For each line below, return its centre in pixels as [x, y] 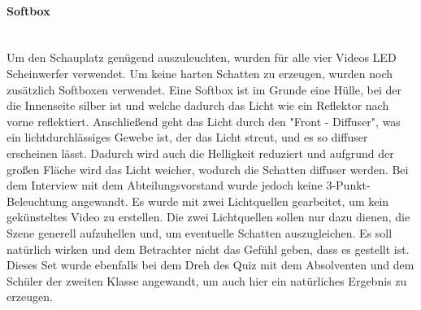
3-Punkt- [348, 185]
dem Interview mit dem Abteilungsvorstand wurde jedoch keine [165, 185]
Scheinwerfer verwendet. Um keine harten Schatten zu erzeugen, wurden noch [200, 73]
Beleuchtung [37, 201]
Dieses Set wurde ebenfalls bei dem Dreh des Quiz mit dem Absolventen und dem [210, 265]
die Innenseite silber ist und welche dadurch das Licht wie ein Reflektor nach [198, 105]
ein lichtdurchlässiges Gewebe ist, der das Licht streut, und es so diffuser [187, 137]
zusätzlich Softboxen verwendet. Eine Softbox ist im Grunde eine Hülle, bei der [204, 89]
